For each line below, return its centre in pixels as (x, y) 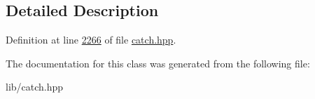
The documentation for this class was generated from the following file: (158, 63)
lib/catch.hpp (35, 87)
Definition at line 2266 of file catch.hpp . (91, 40)
